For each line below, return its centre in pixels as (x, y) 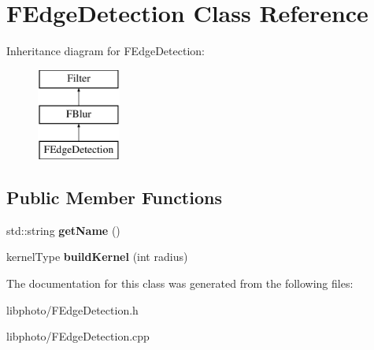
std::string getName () (63, 230)
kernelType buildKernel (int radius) (97, 257)
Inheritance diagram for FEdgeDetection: (106, 51)
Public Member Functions (114, 197)
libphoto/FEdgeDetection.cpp (78, 336)
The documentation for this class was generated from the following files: (180, 283)
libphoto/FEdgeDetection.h (72, 309)
